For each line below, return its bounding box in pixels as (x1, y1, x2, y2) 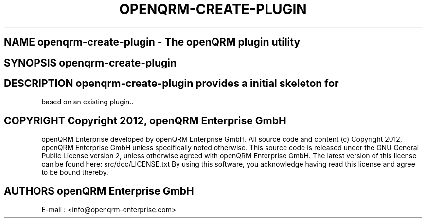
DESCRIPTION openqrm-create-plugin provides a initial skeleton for (4, 77, 339, 90)
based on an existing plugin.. (41, 98, 134, 106)
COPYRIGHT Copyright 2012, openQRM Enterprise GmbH (4, 114, 286, 127)
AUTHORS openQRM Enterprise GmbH (4, 185, 194, 197)
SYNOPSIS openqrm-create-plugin (4, 56, 177, 69)
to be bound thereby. (41, 168, 108, 177)
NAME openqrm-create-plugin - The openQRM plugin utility (4, 36, 301, 49)
